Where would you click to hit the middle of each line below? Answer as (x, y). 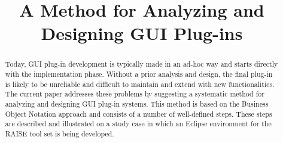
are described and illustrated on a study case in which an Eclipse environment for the (138, 124)
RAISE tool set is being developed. (60, 133)
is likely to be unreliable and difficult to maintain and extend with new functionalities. (140, 84)
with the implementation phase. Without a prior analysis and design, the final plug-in (139, 74)
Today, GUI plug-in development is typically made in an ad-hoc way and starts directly (141, 64)
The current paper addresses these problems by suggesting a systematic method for (135, 94)
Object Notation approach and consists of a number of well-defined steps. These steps (139, 114)
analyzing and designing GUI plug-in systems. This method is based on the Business (137, 103)
